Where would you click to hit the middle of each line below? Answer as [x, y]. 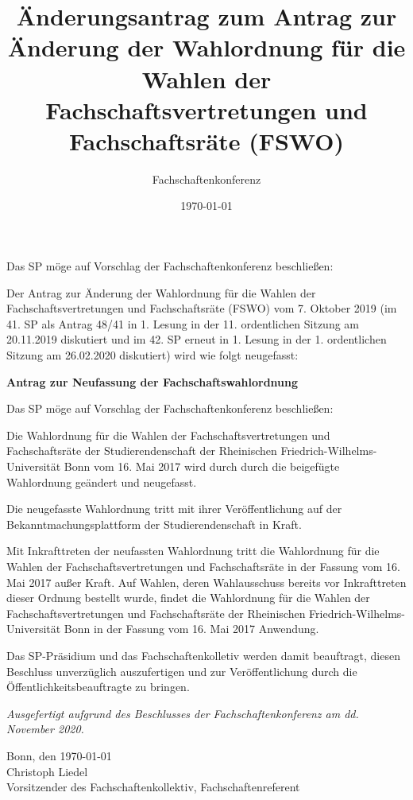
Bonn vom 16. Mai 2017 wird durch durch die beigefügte [202, 466]
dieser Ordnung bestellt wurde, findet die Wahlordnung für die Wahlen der [188, 598]
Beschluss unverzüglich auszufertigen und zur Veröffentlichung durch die [182, 671]
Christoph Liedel [47, 771]
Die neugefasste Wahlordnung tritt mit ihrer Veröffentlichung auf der [174, 509]
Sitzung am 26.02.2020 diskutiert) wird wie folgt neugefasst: [152, 355]
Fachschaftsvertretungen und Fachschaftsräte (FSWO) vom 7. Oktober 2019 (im [202, 308]
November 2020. [45, 729]
